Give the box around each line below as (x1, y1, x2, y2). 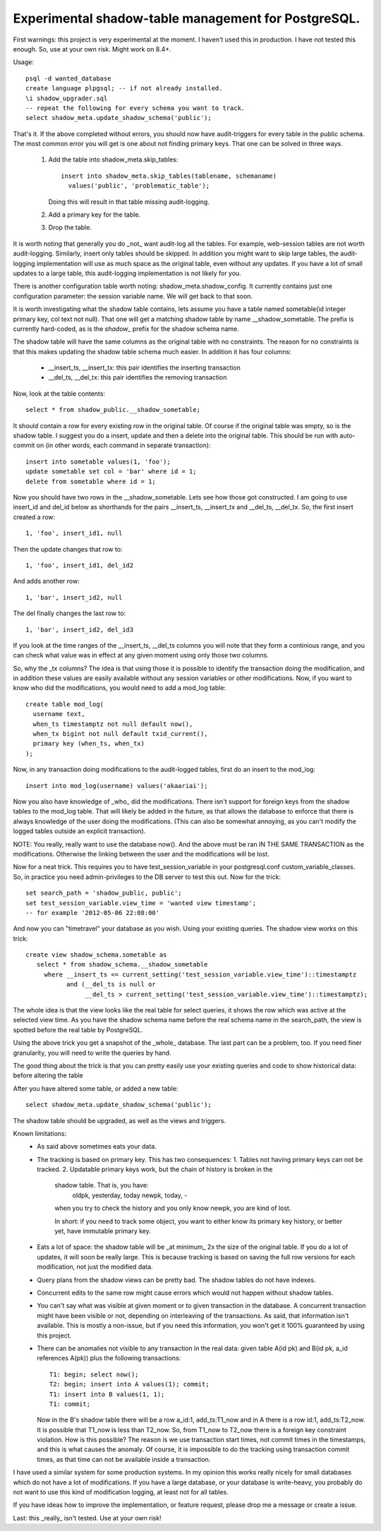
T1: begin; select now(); (49, 1370, 139, 1379)
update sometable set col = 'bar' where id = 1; (25, 468, 197, 476)
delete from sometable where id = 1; (25, 477, 157, 485)
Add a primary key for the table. (48, 210, 141, 219)
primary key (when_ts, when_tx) (32, 739, 145, 748)
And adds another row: (13, 577, 80, 586)
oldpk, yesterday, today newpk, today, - (72, 1191, 188, 1199)
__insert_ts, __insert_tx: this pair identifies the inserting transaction (48, 363, 241, 372)
